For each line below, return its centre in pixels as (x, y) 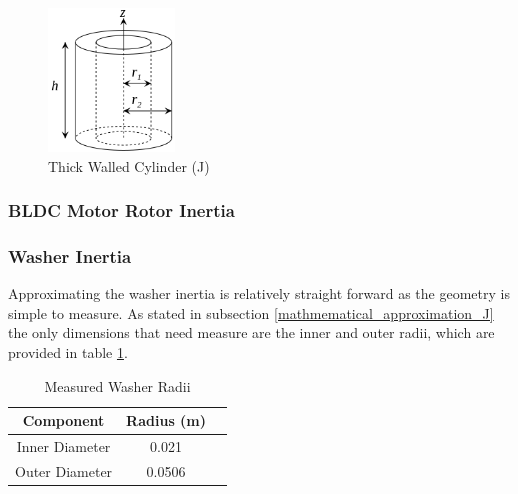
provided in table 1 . (68, 352)
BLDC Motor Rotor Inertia (121, 210)
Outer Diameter (64, 470)
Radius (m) (166, 420)
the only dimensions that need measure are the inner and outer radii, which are (251, 332)
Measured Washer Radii (117, 385)
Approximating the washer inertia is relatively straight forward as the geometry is (259, 293)
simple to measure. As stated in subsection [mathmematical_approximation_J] (251, 312)
